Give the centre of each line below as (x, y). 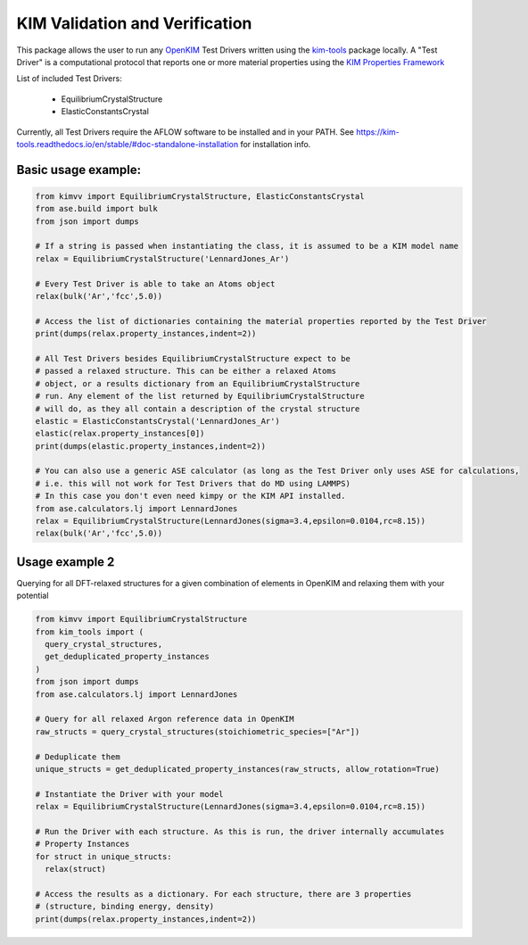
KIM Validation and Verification (134, 23)
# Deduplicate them (78, 757)
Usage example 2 (66, 562)
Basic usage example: (79, 170)
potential (33, 596)
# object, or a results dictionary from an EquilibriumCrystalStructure (198, 383)
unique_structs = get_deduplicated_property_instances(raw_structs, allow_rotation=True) (238, 769)
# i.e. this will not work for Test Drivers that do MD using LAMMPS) (193, 483)
